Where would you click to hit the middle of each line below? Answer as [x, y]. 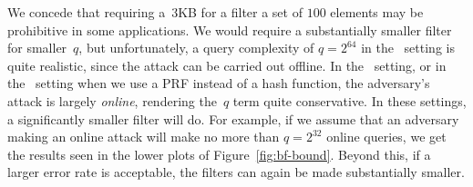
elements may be [377, 12]
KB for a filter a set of [240, 12]
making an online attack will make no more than [144, 137]
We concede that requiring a [87, 12]
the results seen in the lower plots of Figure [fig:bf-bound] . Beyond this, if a [219, 154]
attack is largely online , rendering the [112, 100]
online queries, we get [386, 137]
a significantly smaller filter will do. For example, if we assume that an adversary [233, 118]
